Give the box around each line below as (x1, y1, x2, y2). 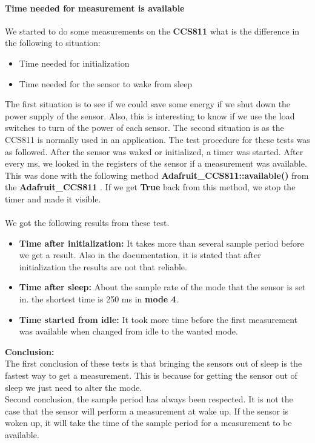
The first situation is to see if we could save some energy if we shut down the (5, 98, 291, 110)
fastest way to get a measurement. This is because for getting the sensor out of (5, 369, 297, 382)
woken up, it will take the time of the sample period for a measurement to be (5, 416, 292, 429)
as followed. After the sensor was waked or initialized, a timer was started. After (5, 145, 303, 158)
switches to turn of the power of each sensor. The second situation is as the (5, 121, 284, 134)
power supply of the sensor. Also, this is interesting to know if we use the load (5, 109, 295, 122)
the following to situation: (5, 36, 101, 49)
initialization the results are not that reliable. (19, 260, 187, 273)
